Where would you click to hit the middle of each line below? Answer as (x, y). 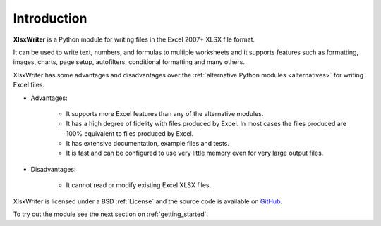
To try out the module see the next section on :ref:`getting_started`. (110, 214)
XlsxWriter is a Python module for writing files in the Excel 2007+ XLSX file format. (134, 39)
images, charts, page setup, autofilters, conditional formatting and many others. (129, 62)
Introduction (50, 18)
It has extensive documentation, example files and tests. (147, 144)
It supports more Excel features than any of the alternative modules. (165, 113)
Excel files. (29, 85)
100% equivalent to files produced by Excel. (130, 133)
